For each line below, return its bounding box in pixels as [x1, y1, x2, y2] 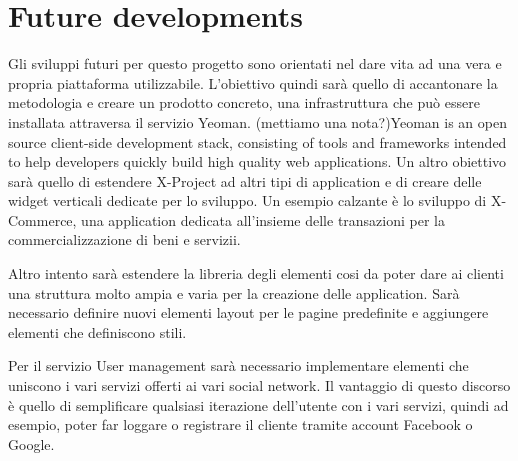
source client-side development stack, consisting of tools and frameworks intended [8, 131, 507, 152]
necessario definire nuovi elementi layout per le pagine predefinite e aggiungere [8, 302, 489, 323]
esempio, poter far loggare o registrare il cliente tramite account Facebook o [8, 414, 473, 435]
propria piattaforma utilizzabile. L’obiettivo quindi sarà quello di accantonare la [8, 72, 498, 93]
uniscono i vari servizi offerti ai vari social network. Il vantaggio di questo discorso [8, 375, 511, 396]
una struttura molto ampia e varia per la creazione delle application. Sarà [8, 282, 460, 303]
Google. [8, 433, 55, 454]
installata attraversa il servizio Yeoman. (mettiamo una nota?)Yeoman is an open [8, 111, 507, 132]
